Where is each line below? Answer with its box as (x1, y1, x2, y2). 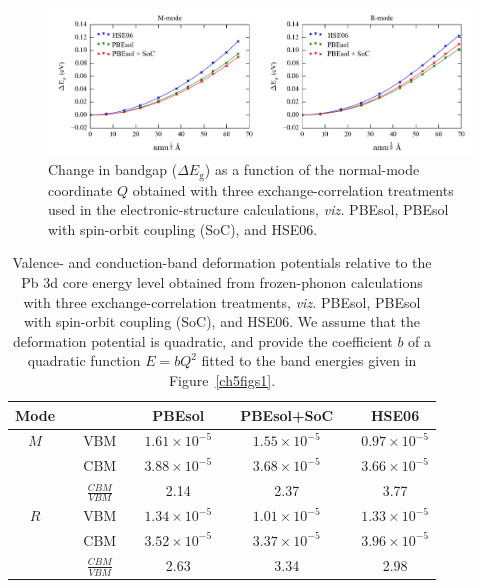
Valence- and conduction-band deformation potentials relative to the (12, 252, 432, 273)
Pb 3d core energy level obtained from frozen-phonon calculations (21, 271, 423, 292)
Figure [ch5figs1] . (168, 369, 276, 390)
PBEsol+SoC (240, 404, 334, 425)
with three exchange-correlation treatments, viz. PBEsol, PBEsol (23, 291, 421, 312)
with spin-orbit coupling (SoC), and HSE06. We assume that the (23, 311, 420, 332)
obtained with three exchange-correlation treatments (132, 179, 454, 200)
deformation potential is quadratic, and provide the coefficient (12, 330, 393, 351)
